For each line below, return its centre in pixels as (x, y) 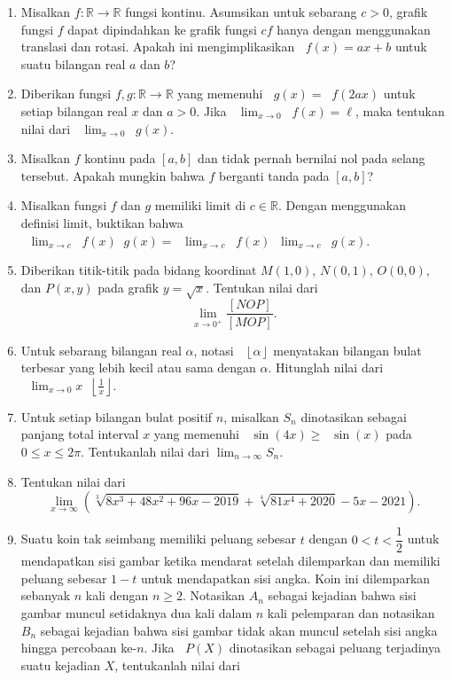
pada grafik (129, 287)
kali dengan (117, 595)
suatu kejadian (60, 664)
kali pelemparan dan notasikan (351, 612)
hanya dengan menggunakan (354, 29)
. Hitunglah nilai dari (326, 367)
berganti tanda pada (274, 175)
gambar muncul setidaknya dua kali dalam (136, 612)
